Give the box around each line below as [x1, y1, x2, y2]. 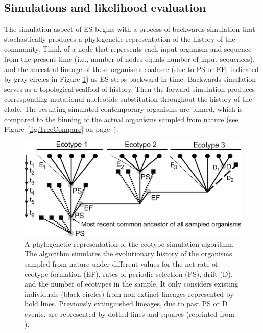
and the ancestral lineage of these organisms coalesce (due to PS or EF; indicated [4, 63, 259, 74]
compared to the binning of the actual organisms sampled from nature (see [4, 113, 238, 124]
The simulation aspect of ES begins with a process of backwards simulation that [4, 23, 255, 34]
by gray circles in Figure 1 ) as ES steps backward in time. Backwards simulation [4, 74, 256, 84]
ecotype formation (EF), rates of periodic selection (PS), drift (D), [25, 268, 233, 279]
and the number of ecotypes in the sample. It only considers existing [25, 278, 238, 289]
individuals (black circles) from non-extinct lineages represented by [25, 288, 234, 299]
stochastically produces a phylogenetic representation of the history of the [4, 33, 235, 44]
